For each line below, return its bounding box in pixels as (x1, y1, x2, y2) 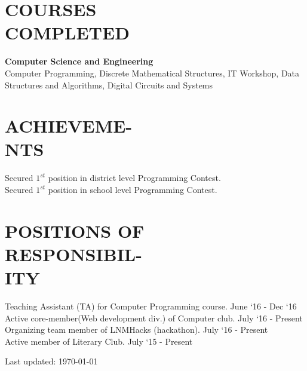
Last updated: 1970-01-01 (5, 355, 98, 367)
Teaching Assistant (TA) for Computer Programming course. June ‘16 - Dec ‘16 (5, 300, 297, 312)
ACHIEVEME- (5, 114, 133, 138)
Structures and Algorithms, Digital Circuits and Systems (5, 78, 213, 91)
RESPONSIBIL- (5, 241, 142, 266)
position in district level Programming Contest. (48, 171, 221, 184)
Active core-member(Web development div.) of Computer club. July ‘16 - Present (5, 311, 303, 324)
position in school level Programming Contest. (48, 183, 217, 195)
